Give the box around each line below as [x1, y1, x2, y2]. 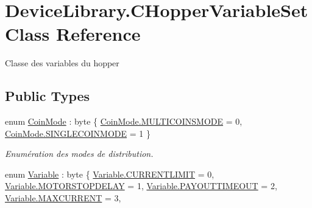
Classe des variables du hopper [5, 57, 119, 69]
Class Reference [5, 21, 141, 46]
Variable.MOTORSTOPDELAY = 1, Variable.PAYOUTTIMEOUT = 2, [5, 179, 277, 192]
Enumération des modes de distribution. [5, 147, 154, 160]
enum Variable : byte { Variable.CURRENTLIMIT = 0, [5, 167, 214, 180]
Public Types [5, 86, 90, 105]
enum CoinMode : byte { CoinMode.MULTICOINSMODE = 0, [5, 115, 243, 128]
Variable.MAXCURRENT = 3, [5, 192, 121, 204]
